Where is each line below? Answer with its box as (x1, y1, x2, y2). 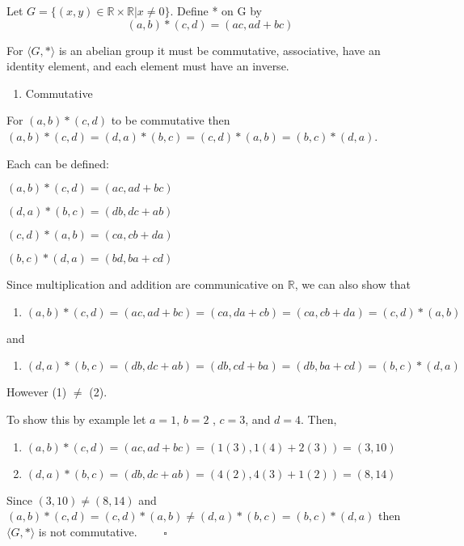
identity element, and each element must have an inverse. (6, 57, 289, 74)
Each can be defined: (6, 154, 109, 171)
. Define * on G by (170, 2, 262, 19)
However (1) (6, 383, 67, 400)
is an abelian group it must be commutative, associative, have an (58, 41, 381, 58)
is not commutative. (38, 523, 137, 540)
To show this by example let (6, 410, 146, 427)
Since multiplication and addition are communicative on (6, 276, 285, 293)
